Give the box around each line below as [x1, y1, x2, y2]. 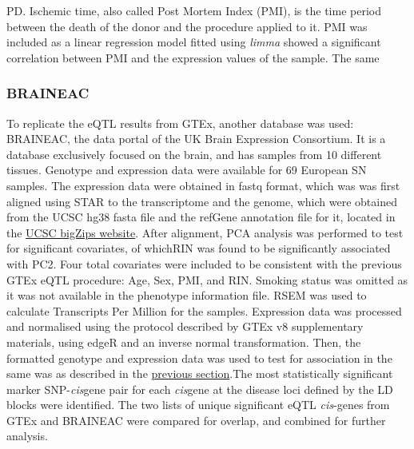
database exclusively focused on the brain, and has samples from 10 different [6, 145, 382, 162]
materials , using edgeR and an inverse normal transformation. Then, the [6, 333, 361, 350]
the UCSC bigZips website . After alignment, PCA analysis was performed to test [6, 224, 404, 240]
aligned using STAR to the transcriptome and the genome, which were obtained [6, 193, 397, 209]
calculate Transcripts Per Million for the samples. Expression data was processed [6, 302, 402, 319]
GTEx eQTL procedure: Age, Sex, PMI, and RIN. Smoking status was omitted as [6, 271, 408, 288]
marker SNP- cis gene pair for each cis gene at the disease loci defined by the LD [6, 380, 393, 397]
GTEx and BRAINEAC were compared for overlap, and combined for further [6, 411, 386, 428]
